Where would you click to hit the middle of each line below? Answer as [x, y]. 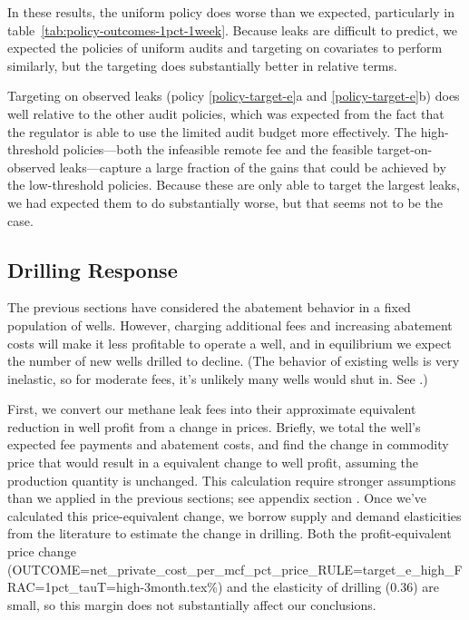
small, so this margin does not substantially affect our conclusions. [192, 604]
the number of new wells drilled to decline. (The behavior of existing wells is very [234, 361]
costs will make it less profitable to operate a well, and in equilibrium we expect [230, 343]
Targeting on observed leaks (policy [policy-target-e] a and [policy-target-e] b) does [234, 96]
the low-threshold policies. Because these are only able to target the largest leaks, [234, 185]
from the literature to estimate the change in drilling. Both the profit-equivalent [230, 533]
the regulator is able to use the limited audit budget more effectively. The [212, 131]
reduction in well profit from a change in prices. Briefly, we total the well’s [214, 426]
